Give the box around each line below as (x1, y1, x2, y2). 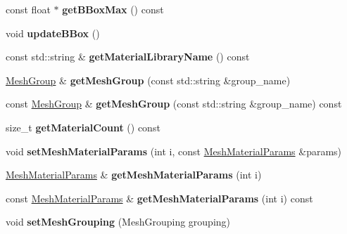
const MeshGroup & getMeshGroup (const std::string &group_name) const (6, 96, 342, 111)
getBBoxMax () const (62, 2, 164, 16)
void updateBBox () (6, 25, 100, 40)
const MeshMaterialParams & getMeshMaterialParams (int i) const (6, 190, 313, 205)
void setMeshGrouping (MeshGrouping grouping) (6, 214, 231, 229)
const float (6, 2, 51, 16)
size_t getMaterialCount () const (6, 119, 160, 134)
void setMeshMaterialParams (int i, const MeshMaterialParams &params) (6, 143, 342, 158)
